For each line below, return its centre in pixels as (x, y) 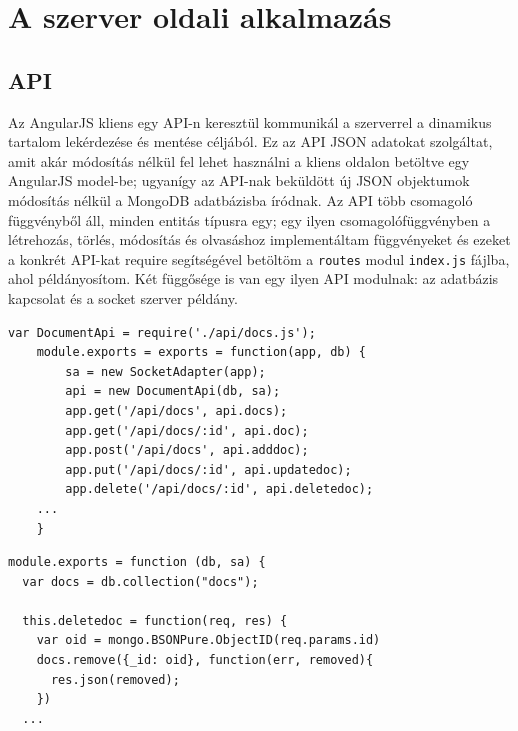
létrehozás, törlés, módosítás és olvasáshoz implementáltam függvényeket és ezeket (259, 239)
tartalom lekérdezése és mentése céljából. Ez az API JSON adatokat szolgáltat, (250, 141)
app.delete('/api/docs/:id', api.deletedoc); (219, 489)
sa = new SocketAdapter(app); (165, 371)
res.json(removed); (115, 679)
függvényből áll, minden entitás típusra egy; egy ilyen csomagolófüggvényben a (249, 219)
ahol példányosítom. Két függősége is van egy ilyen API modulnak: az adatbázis (253, 278)
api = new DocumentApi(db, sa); (173, 391)
